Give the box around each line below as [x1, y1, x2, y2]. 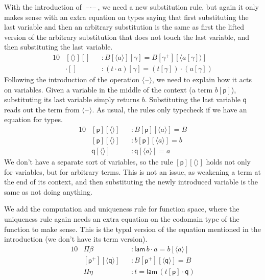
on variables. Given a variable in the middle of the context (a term [4, 84, 213, 95]
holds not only [206, 156, 251, 167]
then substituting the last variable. [4, 41, 113, 52]
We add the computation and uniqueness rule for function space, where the [4, 203, 239, 214]
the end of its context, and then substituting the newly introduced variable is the [4, 176, 258, 187]
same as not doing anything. [4, 186, 92, 197]
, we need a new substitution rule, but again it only [98, 2, 259, 12]
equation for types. [4, 114, 63, 125]
